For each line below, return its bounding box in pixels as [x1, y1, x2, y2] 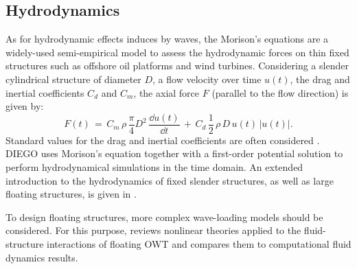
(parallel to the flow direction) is [211, 85, 349, 100]
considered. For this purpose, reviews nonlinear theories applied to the [5, 223, 301, 237]
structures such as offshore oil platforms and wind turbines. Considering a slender [5, 58, 349, 73]
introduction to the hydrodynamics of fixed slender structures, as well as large [5, 173, 334, 187]
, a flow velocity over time [152, 71, 262, 86]
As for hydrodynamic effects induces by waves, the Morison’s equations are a [5, 32, 329, 46]
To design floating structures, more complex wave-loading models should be [5, 209, 323, 224]
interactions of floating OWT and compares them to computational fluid [47, 236, 352, 250]
